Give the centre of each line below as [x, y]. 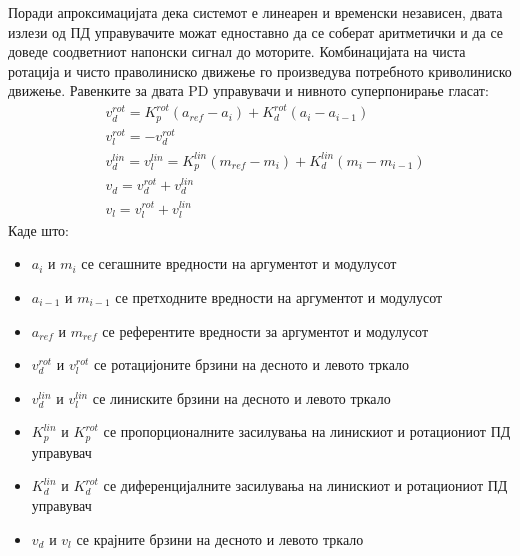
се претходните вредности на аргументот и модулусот [279, 296]
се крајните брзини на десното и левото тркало [220, 538]
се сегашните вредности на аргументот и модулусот [239, 263]
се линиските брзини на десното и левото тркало [241, 397]
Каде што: [38, 229]
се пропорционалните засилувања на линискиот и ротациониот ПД [307, 431]
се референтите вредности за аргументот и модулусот [265, 330]
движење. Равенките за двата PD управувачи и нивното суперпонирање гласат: [248, 90]
